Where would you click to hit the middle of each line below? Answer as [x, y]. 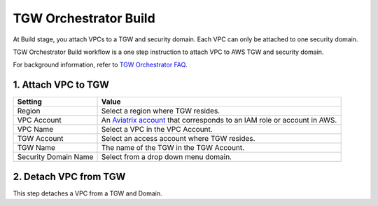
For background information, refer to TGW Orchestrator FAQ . [100, 65]
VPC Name [35, 130]
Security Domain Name [55, 157]
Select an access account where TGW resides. [178, 139]
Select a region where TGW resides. [161, 111]
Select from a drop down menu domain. [167, 157]
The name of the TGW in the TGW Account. [173, 148]
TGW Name [36, 148]
